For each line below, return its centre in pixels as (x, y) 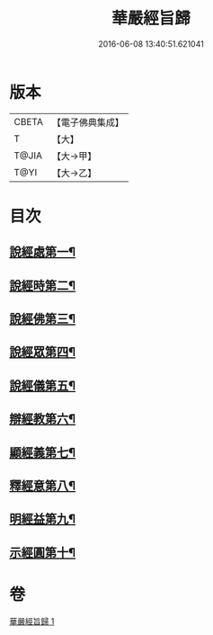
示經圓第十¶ (43, 553)
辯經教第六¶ (43, 419)
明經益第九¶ (43, 519)
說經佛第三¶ (43, 319)
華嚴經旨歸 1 (32, 621)
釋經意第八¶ (43, 486)
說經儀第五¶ (43, 385)
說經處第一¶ (43, 252)
